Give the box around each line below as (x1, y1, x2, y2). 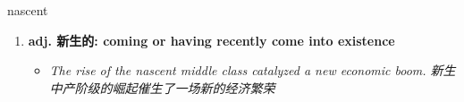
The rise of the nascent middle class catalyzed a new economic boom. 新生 (49, 61, 456, 80)
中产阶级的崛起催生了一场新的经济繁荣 (49, 78, 275, 97)
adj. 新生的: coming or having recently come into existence (28, 30, 395, 49)
